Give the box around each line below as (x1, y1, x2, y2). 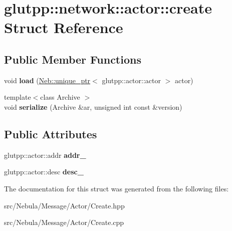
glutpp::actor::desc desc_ (4, 166, 84, 177)
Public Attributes (4, 126, 97, 141)
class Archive (40, 92, 80, 102)
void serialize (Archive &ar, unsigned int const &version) (4, 101, 182, 112)
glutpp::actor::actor (102, 75, 161, 85)
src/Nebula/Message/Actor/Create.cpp (4, 217, 124, 227)
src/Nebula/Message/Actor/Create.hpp (4, 200, 125, 210)
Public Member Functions (4, 51, 141, 67)
